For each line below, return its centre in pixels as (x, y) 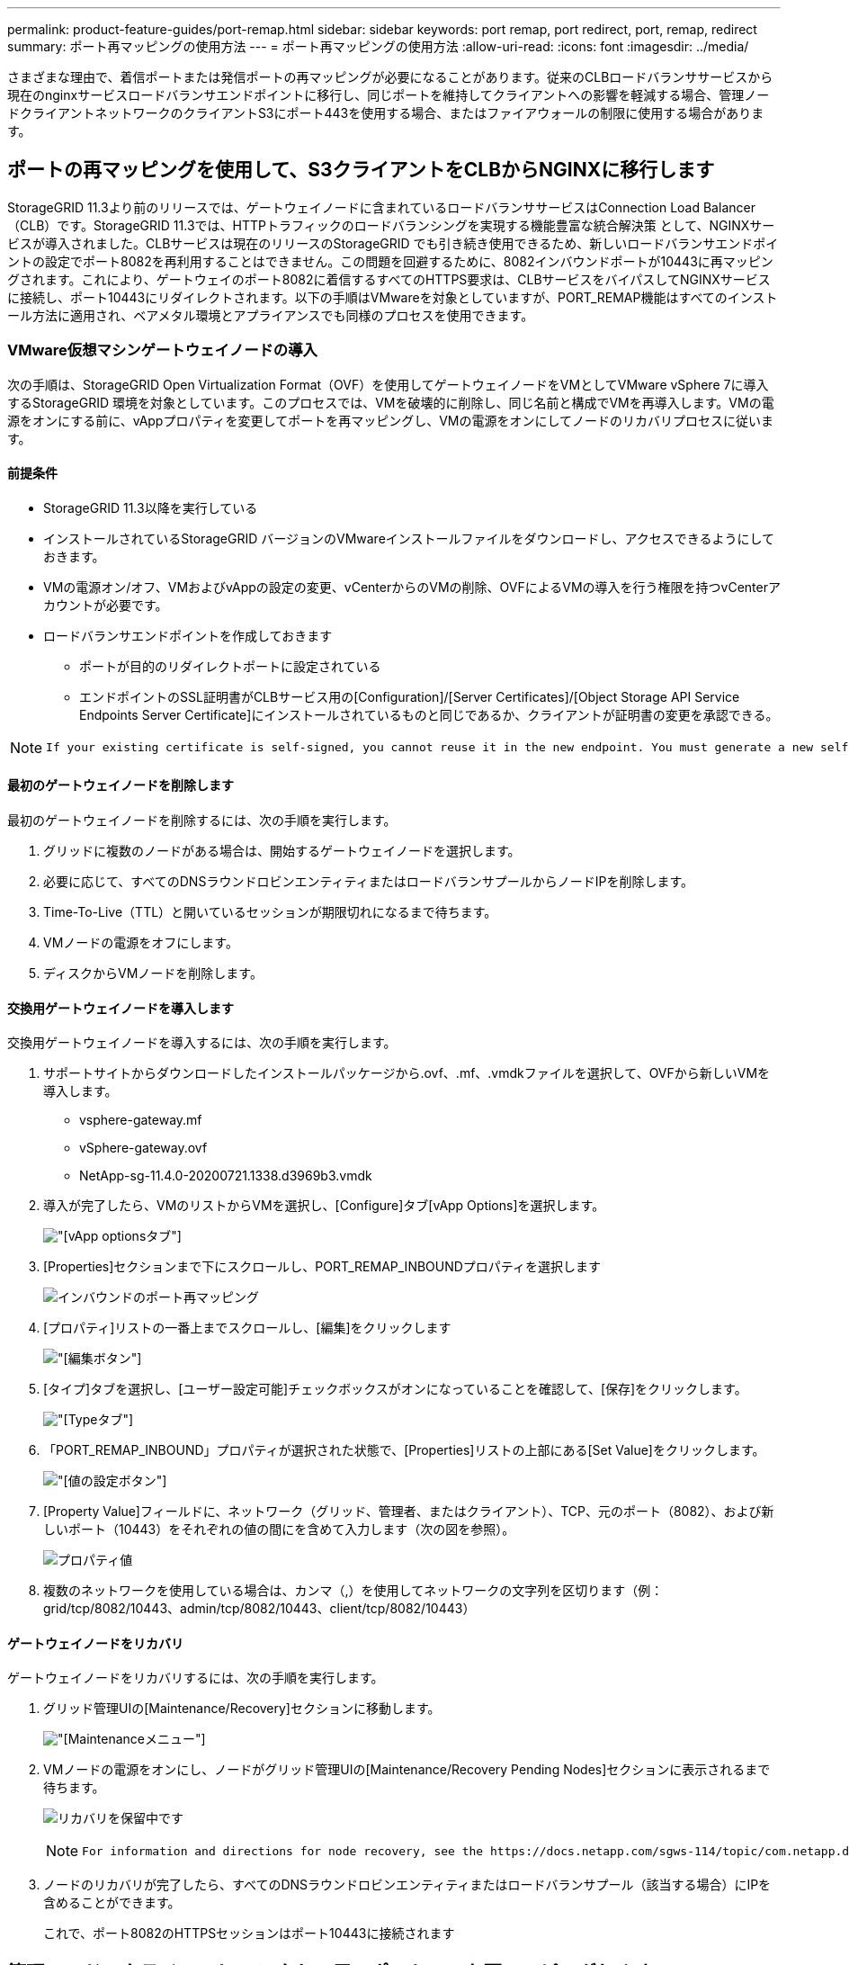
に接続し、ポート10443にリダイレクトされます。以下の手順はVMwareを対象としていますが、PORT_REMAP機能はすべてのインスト (393, 297)
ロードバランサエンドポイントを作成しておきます (188, 635)
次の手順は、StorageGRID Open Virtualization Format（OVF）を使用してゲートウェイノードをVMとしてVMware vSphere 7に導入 (388, 384)
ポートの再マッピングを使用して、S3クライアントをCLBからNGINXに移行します (361, 170)
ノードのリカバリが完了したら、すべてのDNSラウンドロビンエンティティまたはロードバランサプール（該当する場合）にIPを (407, 1885)
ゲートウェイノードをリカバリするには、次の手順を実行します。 (196, 1678)
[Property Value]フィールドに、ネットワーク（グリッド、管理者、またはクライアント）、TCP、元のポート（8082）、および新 (409, 1512)
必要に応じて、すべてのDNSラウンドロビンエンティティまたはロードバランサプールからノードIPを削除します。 (369, 882)
